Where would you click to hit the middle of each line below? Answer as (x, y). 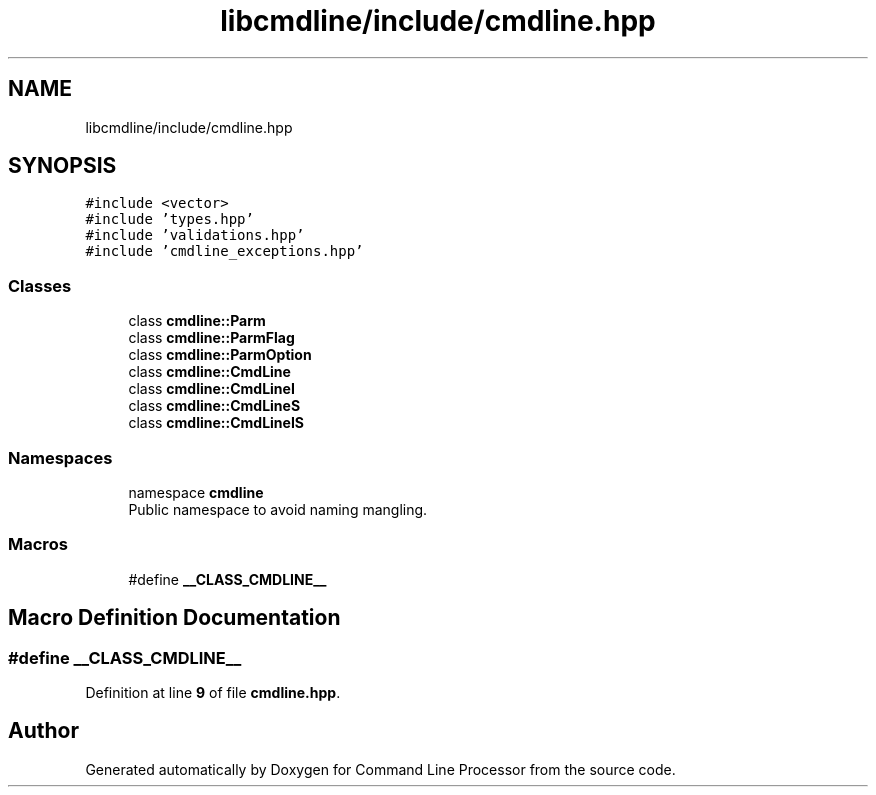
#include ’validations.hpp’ (195, 235)
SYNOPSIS (62, 166)
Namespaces (60, 457)
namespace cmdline (196, 492)
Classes (40, 285)
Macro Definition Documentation (174, 618)
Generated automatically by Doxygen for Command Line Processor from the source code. (380, 769)
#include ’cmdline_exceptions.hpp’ (224, 251)
